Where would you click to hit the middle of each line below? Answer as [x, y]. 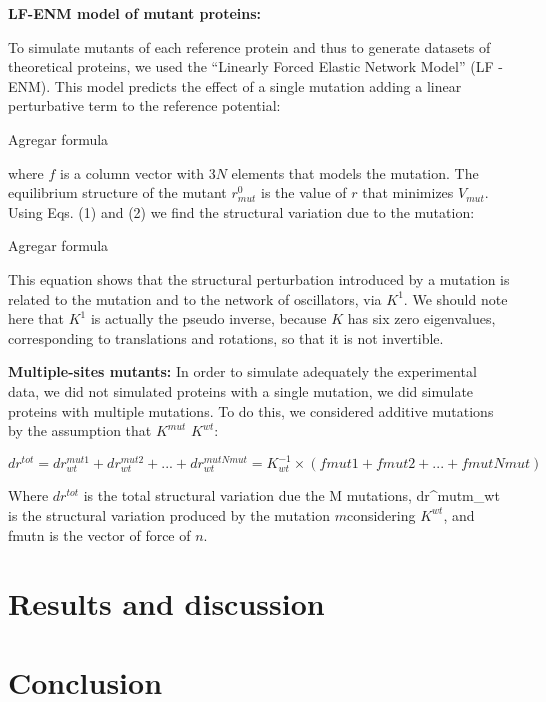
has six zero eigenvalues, [421, 318]
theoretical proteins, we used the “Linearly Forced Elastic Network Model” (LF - [255, 66]
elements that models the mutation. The [355, 172]
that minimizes [408, 192]
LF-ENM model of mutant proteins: [135, 13]
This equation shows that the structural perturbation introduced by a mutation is [259, 278]
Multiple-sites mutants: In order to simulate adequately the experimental [242, 371]
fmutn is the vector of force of [99, 534]
